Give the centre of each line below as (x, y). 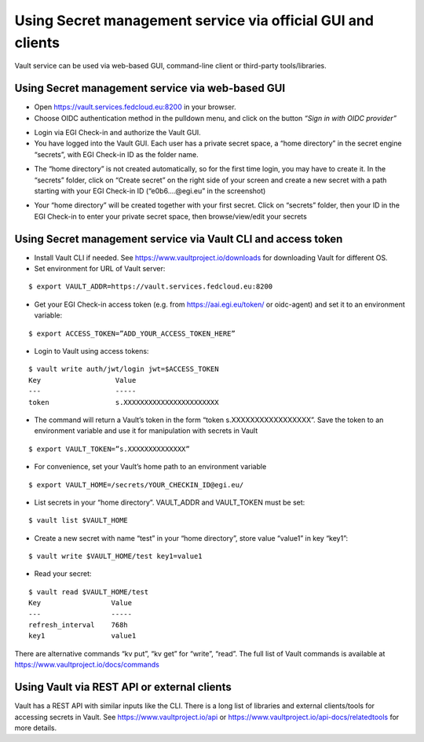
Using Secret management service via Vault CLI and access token (179, 239)
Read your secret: (63, 574)
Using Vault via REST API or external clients (123, 687)
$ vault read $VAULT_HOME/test (89, 592)
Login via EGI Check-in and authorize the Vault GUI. (118, 133)
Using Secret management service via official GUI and (194, 20)
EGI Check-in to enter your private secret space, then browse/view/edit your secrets (171, 216)
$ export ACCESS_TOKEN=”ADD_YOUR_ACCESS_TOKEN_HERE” (132, 333)
